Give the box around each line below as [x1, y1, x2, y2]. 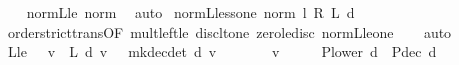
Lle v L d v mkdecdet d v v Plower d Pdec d [7, 41, 437, 62]
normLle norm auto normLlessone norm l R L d [26, 2, 355, 22]
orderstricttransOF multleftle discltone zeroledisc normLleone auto [7, 21, 452, 42]
